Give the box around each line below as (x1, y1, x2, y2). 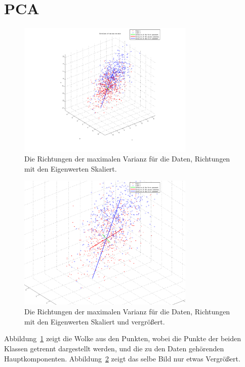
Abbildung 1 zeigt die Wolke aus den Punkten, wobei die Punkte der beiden (4, 333, 241, 344)
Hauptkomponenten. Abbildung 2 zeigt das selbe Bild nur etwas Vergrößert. (4, 353, 240, 363)
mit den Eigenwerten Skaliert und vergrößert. (24, 316, 165, 327)
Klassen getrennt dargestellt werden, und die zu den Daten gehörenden (4, 343, 224, 354)
